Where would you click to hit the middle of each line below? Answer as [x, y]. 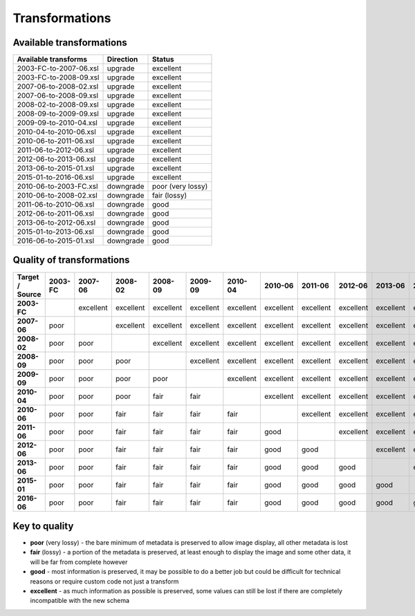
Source [29, 294]
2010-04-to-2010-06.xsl [56, 132]
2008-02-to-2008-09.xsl [58, 105]
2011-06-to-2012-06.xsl [56, 150]
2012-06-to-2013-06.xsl [56, 159]
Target [28, 277]
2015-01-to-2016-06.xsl [56, 178]
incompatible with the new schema [80, 601]
